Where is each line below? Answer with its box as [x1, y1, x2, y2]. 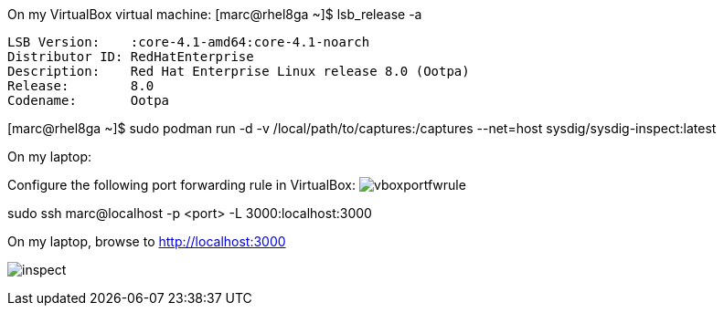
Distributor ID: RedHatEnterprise [7, 49, 254, 64]
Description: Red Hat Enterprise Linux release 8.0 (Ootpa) [7, 64, 470, 78]
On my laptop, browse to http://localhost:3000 [7, 234, 286, 249]
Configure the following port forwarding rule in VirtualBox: [7, 177, 357, 193]
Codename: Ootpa [7, 93, 170, 108]
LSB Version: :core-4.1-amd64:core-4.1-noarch [7, 35, 370, 49]
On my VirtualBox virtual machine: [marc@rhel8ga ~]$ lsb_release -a [7, 6, 422, 22]
